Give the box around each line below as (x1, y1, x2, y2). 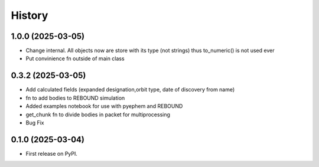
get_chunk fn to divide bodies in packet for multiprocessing (25, 111, 171, 118)
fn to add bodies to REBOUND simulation (25, 94, 125, 101)
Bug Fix (25, 119, 44, 126)
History (11, 9, 48, 22)
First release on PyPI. (25, 150, 78, 157)
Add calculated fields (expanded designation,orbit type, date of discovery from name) (25, 86, 235, 93)
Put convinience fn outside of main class (25, 55, 125, 62)
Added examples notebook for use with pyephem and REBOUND (25, 103, 183, 110)
